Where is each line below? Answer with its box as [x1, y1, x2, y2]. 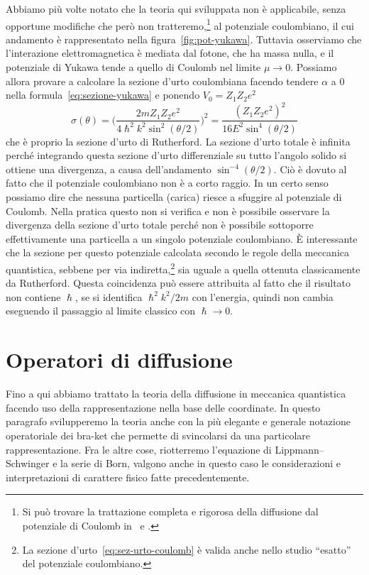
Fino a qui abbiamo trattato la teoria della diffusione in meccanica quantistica [6, 386, 346, 401]
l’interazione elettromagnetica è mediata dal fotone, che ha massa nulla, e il [6, 45, 334, 60]
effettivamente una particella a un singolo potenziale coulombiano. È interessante [6, 231, 358, 246]
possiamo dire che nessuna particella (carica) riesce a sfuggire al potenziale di [6, 190, 342, 204]
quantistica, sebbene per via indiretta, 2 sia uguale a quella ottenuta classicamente [6, 260, 360, 276]
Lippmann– [275, 442, 324, 456]
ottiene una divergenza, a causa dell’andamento [6, 161, 211, 176]
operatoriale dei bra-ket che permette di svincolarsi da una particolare [6, 427, 310, 442]
